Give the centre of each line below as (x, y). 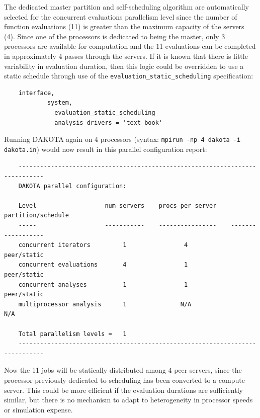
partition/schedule (36, 216)
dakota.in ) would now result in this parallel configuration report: (106, 149)
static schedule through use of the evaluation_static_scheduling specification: (129, 76)
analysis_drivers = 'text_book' (108, 122)
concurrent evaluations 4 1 (103, 265)
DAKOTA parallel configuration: (72, 186)
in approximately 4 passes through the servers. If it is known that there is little (126, 56)
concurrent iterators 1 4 (103, 245)
